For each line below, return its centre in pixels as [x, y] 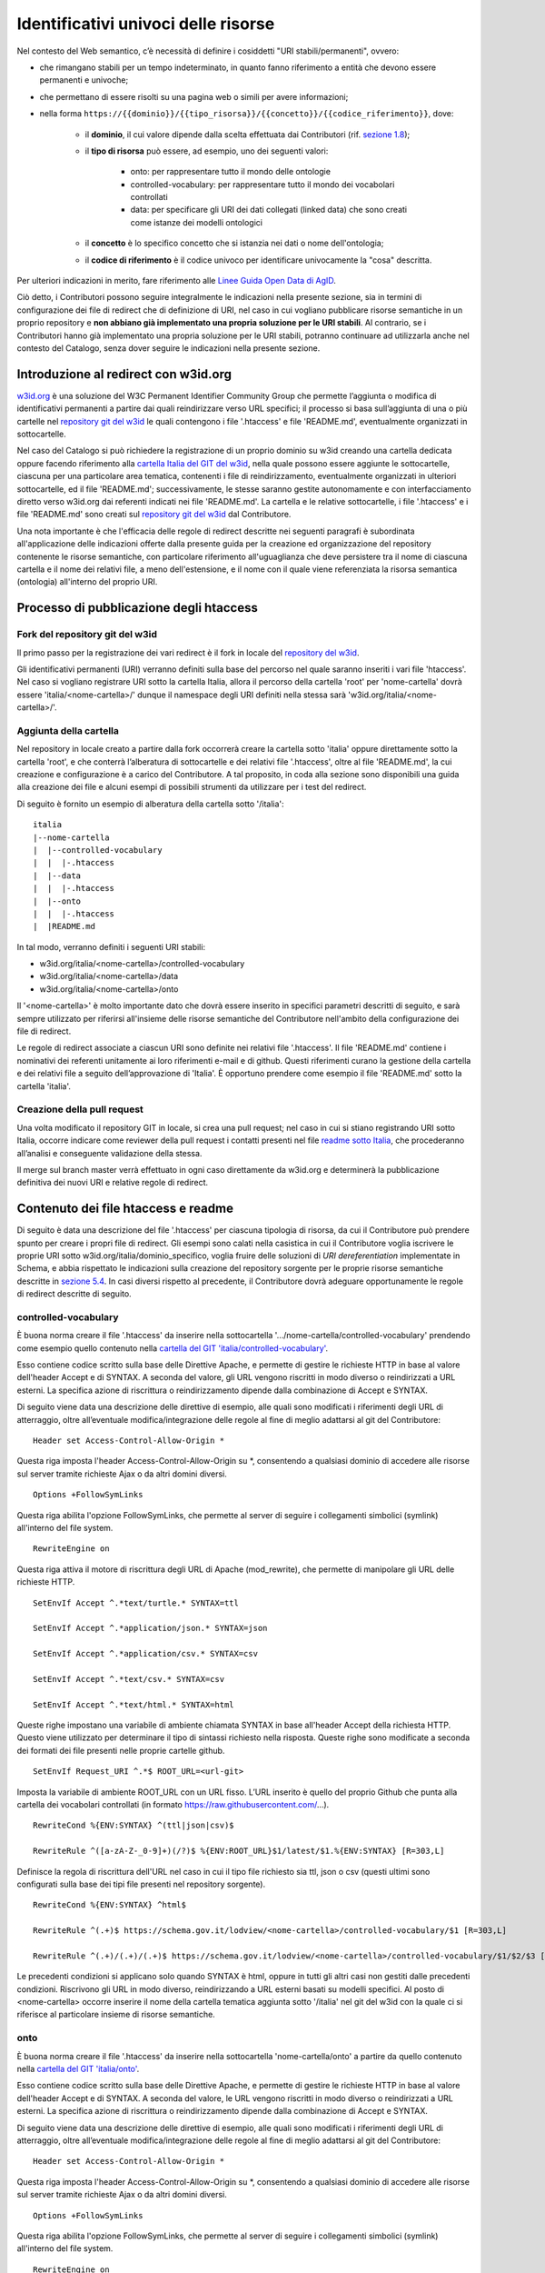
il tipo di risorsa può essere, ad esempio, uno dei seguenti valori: [207, 151]
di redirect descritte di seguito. [74, 1294]
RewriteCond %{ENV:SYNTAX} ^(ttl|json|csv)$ [134, 1826]
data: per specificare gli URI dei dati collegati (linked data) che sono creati [269, 210]
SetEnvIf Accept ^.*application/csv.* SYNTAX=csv [146, 1654]
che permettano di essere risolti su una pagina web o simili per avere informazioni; [194, 96]
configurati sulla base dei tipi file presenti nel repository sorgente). [141, 1884]
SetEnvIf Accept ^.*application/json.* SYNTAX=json [150, 1628]
